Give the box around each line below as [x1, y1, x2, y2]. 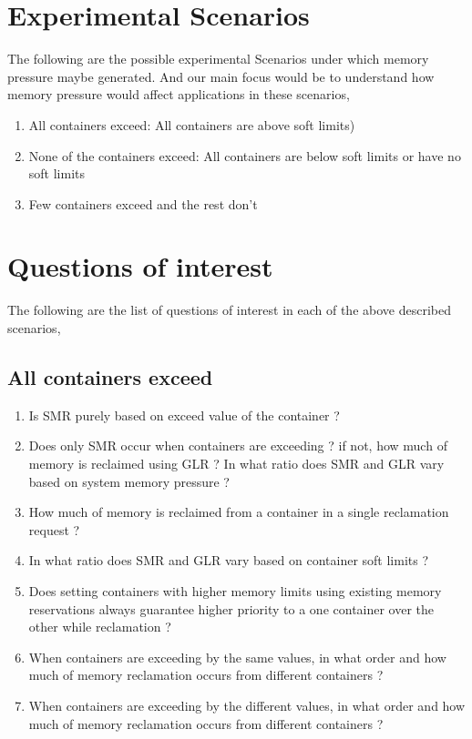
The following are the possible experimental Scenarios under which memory [7, 49, 429, 68]
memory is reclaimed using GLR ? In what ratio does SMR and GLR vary [28, 453, 445, 472]
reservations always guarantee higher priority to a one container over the [28, 599, 435, 618]
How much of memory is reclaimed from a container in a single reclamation [28, 502, 449, 521]
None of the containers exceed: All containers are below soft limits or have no [28, 146, 461, 165]
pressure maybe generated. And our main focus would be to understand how [7, 66, 435, 86]
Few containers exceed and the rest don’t [28, 194, 258, 213]
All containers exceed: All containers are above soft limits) [28, 115, 355, 134]
